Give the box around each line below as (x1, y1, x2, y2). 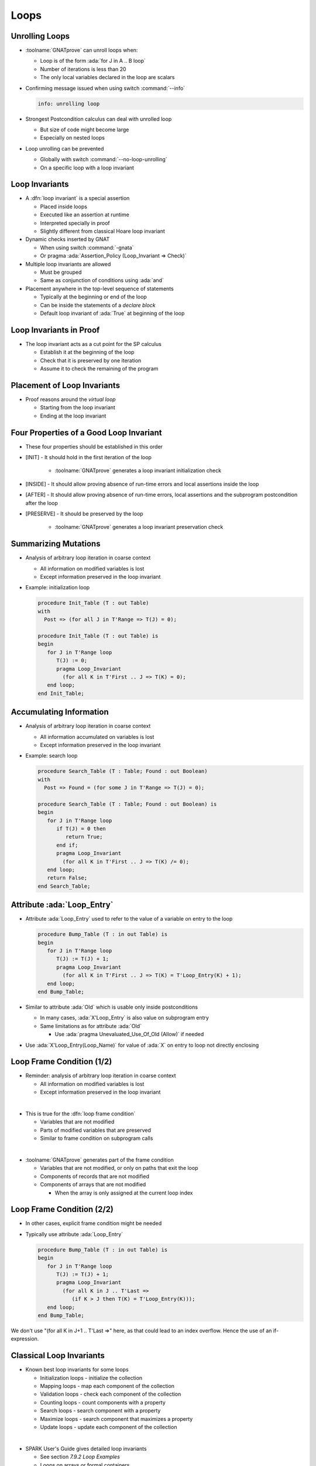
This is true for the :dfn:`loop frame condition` (25, 1110, 136, 1117)
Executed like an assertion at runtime (40, 211, 130, 218)
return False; (47, 874, 88, 881)
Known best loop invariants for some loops (25, 1366, 129, 1373)
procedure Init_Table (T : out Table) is (37, 632, 159, 639)
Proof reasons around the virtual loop (25, 396, 116, 403)
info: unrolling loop (37, 100, 100, 107)
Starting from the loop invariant (40, 404, 115, 411)
